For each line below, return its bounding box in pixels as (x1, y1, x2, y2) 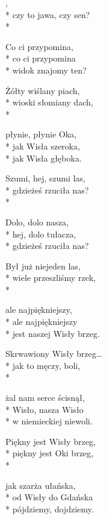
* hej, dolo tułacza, (5, 227, 76, 240)
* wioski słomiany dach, (5, 96, 93, 109)
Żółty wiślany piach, (5, 84, 80, 96)
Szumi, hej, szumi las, (5, 172, 86, 184)
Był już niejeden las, (5, 259, 81, 272)
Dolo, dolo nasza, (5, 215, 69, 228)
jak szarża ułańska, (5, 479, 76, 491)
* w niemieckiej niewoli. (5, 415, 93, 427)
